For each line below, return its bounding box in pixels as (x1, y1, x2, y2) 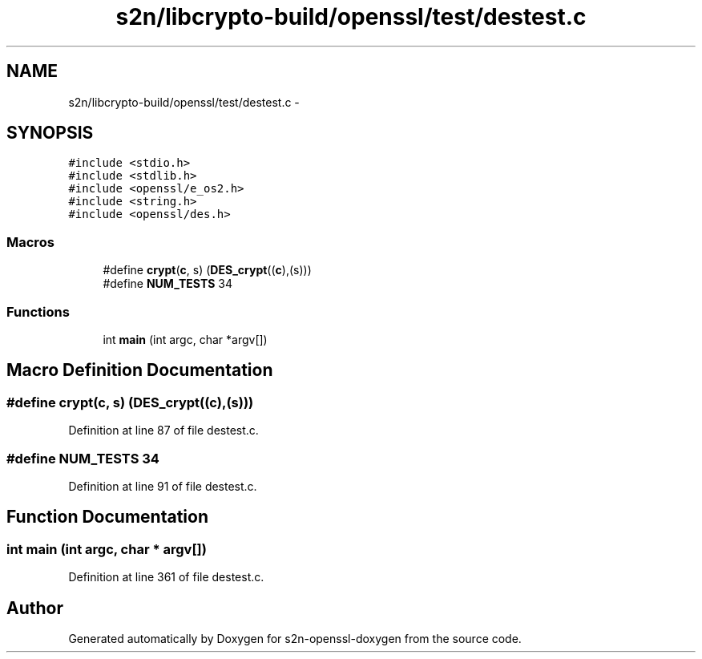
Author (6, 597, 63, 618)
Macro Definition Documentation (6, 360, 273, 381)
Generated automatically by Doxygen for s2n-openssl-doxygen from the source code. (68, 631, 522, 645)
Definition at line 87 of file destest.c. (68, 423, 259, 438)
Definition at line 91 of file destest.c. (68, 479, 257, 493)
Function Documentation (6, 507, 208, 528)
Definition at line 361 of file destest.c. (68, 570, 264, 584)
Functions (6, 303, 70, 320)
